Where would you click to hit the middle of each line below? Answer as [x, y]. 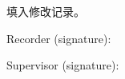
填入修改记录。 [46, 11]
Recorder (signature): [59, 38]
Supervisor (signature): [63, 65]
